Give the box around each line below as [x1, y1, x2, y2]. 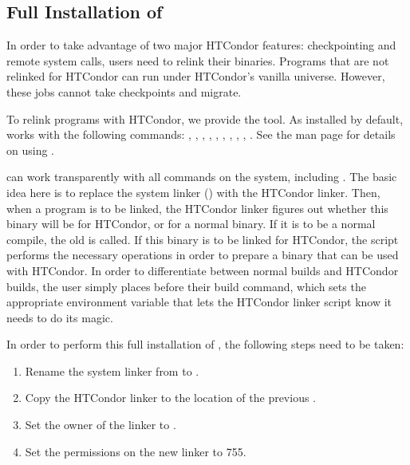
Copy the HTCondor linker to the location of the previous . [25, 389, 317, 406]
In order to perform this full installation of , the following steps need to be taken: [6, 336, 404, 353]
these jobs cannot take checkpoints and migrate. [6, 83, 242, 100]
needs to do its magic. [6, 309, 113, 325]
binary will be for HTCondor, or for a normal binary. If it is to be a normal [6, 215, 376, 232]
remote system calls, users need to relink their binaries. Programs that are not [6, 52, 389, 69]
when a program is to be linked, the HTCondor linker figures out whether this [6, 199, 388, 216]
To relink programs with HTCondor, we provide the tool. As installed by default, [6, 110, 404, 127]
